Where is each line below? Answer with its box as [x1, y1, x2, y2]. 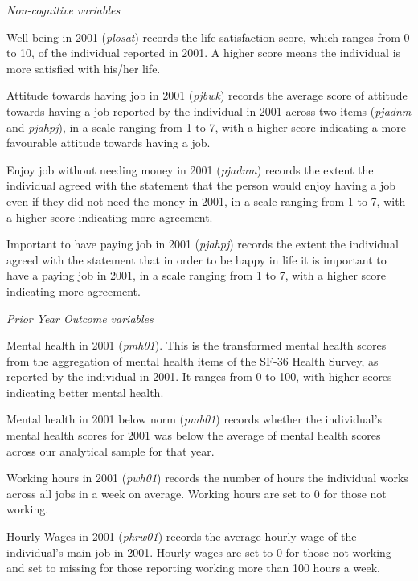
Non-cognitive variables [6, 2, 121, 18]
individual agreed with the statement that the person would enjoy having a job [6, 177, 396, 194]
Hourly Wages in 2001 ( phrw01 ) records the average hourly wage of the [6, 528, 357, 545]
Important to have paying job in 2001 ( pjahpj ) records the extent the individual [6, 235, 399, 252]
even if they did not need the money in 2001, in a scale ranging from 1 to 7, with [6, 192, 406, 209]
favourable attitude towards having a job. [6, 134, 211, 151]
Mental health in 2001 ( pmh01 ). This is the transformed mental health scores [6, 337, 387, 354]
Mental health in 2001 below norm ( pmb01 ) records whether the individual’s [6, 411, 383, 428]
